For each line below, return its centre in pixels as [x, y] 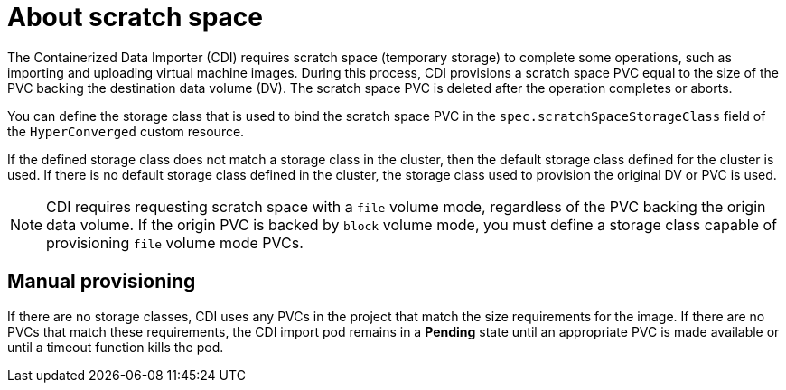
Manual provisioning [102, 282]
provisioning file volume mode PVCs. [175, 242]
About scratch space [136, 17]
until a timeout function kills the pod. [116, 347]
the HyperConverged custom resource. [126, 131]
